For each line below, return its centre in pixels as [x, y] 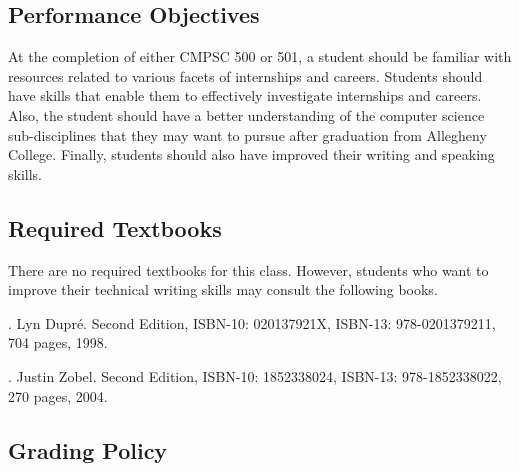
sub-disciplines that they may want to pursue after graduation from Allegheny [247, 134]
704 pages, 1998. [58, 342]
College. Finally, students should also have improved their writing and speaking [251, 154]
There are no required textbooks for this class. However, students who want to [248, 269]
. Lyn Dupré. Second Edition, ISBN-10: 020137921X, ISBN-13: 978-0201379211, [252, 322]
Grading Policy [88, 449]
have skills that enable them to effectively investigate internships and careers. [245, 95]
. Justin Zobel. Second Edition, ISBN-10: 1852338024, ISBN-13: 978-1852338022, [255, 375]
